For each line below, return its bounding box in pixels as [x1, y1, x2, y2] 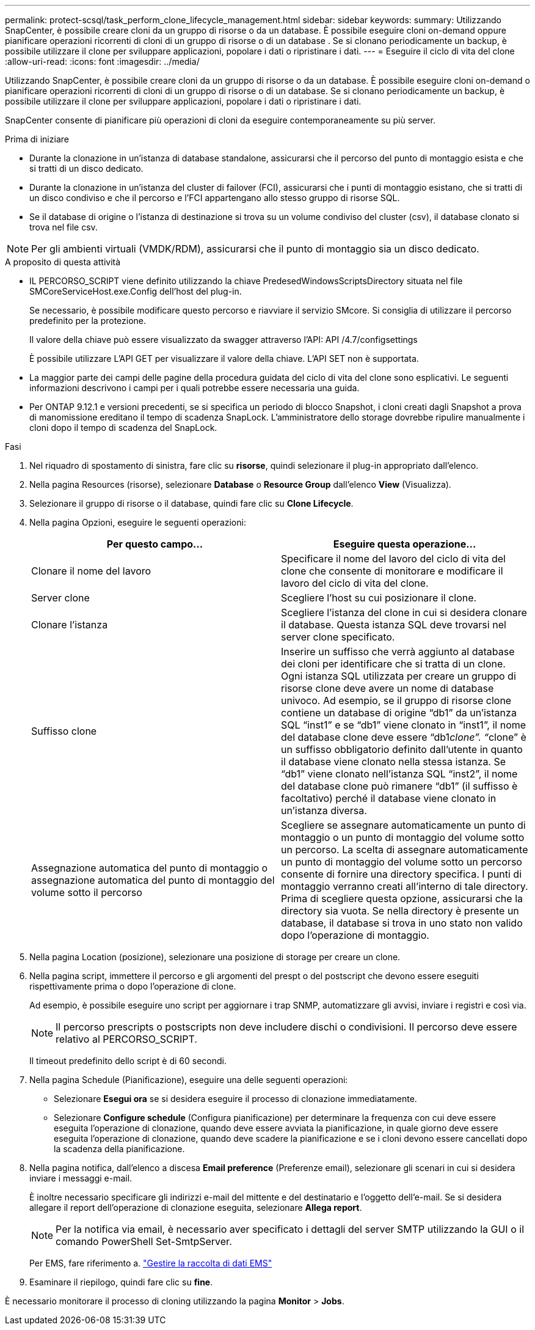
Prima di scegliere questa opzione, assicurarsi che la [281, 892, 523, 905]
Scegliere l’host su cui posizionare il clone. [281, 592, 477, 604]
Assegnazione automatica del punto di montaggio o [31, 862, 268, 874]
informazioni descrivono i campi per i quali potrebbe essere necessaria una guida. [29, 383, 360, 393]
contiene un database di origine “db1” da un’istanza [281, 707, 517, 719]
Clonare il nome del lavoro [31, 565, 151, 577]
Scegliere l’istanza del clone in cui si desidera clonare [281, 606, 527, 619]
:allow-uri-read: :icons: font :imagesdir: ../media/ [5, 56, 200, 67]
